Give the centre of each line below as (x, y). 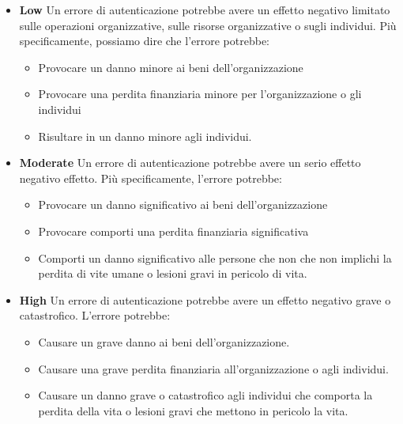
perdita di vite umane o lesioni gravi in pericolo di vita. (173, 273)
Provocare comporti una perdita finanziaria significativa (173, 231)
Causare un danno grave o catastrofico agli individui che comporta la (205, 395)
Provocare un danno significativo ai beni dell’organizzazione (183, 204)
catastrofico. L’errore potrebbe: (95, 315)
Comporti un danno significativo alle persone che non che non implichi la (215, 257)
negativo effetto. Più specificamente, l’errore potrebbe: (151, 178)
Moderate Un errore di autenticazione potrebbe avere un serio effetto (190, 163)
